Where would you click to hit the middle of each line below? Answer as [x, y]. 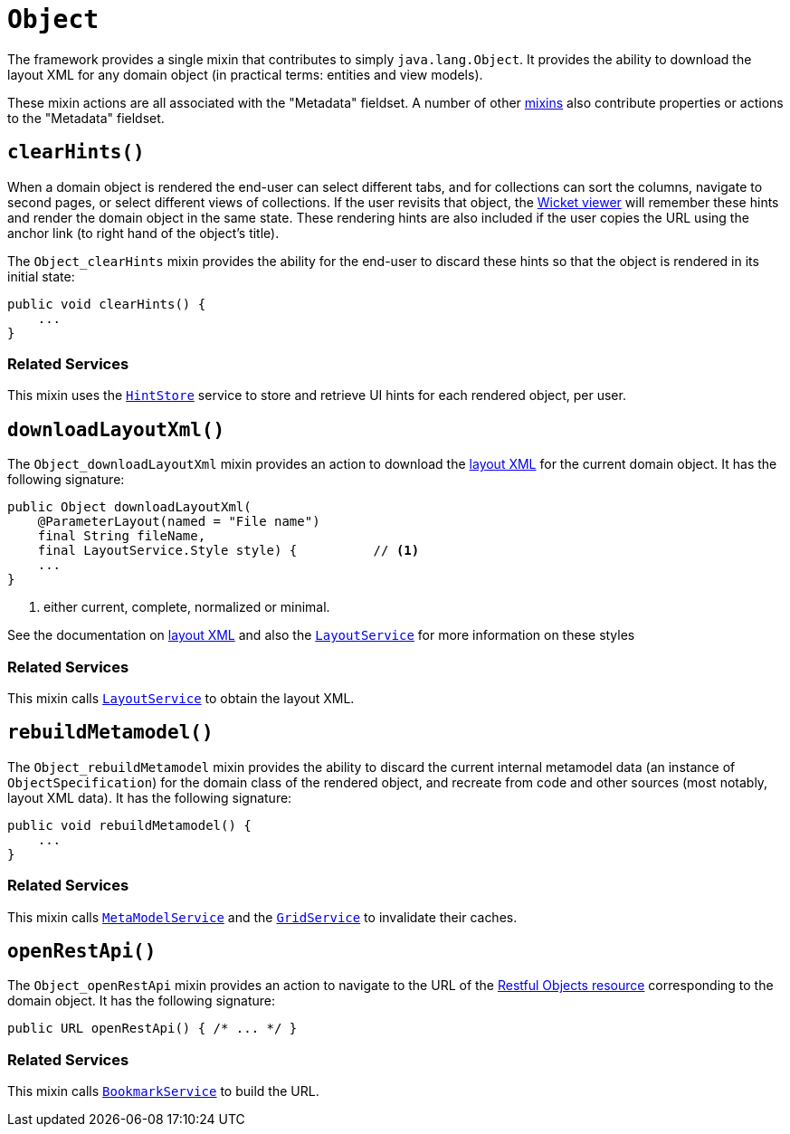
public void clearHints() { [107, 304]
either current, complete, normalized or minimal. [187, 607]
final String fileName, [122, 536]
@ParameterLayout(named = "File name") [179, 522]
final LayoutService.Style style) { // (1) [228, 551]
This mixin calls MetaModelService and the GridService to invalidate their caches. [262, 917]
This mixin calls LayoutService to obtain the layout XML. [181, 698]
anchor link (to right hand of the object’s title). [143, 233]
